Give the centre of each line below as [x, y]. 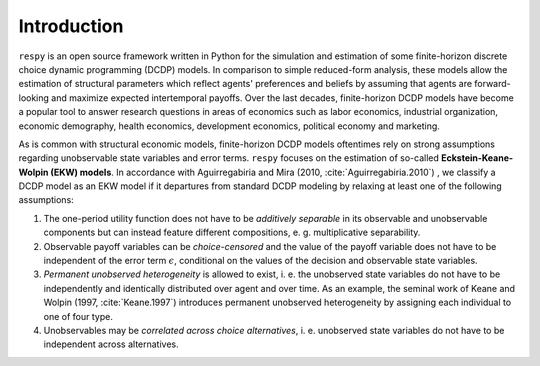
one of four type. [78, 316]
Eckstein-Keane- [477, 158]
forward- [493, 84]
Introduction [71, 26]
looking [34, 97]
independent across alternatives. [111, 344]
